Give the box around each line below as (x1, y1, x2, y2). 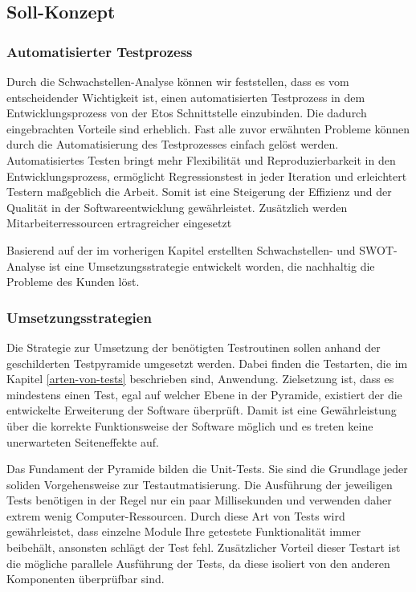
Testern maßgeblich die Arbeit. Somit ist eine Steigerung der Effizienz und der (6, 183, 392, 200)
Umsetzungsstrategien (6, 307, 152, 327)
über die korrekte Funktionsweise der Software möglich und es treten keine (6, 417, 373, 434)
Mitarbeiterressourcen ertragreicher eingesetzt (6, 214, 232, 231)
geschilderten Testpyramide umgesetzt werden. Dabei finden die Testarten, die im (6, 354, 408, 371)
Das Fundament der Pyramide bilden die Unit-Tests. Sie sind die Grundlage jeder (6, 460, 408, 477)
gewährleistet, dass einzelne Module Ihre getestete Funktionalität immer (6, 523, 361, 540)
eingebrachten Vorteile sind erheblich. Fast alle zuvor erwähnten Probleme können (6, 120, 410, 137)
